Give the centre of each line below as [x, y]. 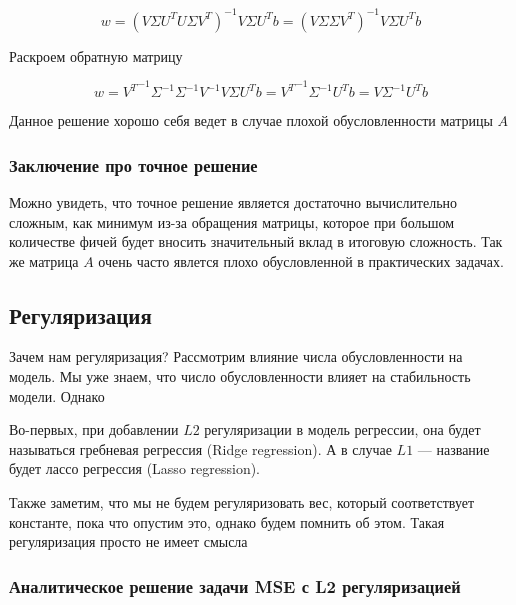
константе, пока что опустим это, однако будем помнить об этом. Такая [227, 521]
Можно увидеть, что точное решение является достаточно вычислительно [233, 201]
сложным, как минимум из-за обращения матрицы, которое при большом [232, 221]
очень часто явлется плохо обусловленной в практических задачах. [301, 260]
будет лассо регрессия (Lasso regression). [134, 468]
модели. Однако [57, 395]
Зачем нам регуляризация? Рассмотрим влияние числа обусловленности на [236, 356]
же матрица [44, 260]
